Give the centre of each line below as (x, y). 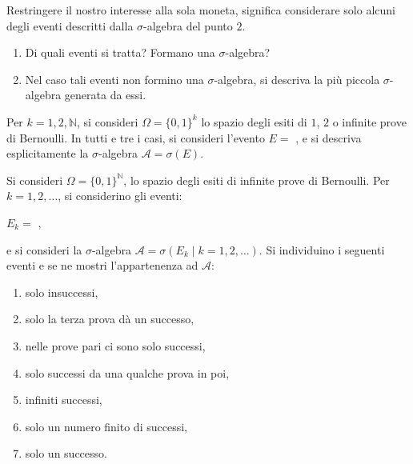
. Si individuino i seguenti (322, 249)
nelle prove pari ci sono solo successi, (115, 345)
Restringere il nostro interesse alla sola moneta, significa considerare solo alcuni (201, 10)
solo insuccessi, (62, 292)
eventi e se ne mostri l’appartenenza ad (102, 265)
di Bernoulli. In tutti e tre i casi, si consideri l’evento (136, 137)
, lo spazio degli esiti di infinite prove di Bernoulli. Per (257, 180)
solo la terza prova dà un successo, (110, 319)
